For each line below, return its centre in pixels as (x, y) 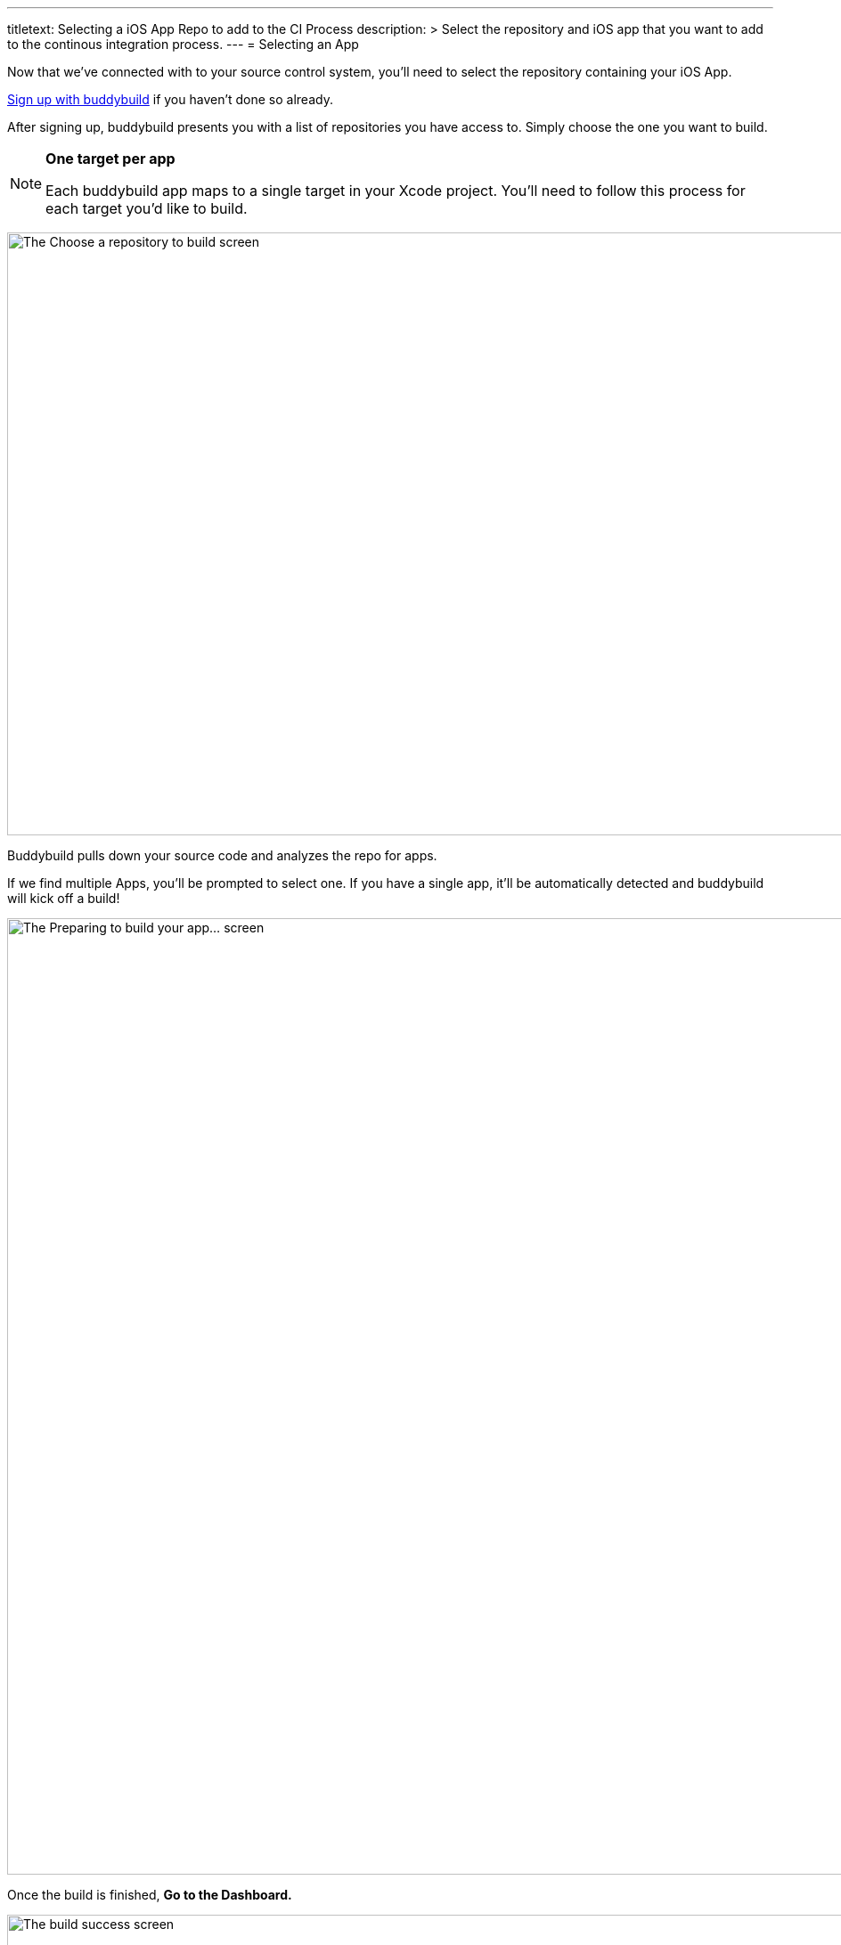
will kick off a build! (64, 898)
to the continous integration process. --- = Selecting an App (183, 44)
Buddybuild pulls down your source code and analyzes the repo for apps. (222, 855)
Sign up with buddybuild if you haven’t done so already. (170, 99)
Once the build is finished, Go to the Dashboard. (150, 1895)
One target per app (110, 159)
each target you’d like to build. (147, 208)
